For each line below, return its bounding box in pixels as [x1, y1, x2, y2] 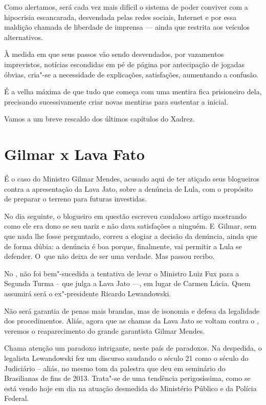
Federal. [4, 393, 29, 403]
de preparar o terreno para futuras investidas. [4, 193, 147, 204]
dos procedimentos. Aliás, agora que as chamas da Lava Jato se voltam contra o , [4, 315, 259, 326]
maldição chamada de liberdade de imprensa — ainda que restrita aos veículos [4, 22, 250, 32]
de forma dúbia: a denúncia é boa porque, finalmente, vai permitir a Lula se [4, 240, 242, 251]
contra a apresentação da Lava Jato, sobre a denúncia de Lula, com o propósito [4, 183, 253, 194]
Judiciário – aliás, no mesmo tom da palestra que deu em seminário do [4, 362, 226, 373]
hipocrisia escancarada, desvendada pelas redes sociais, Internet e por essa [4, 11, 236, 22]
